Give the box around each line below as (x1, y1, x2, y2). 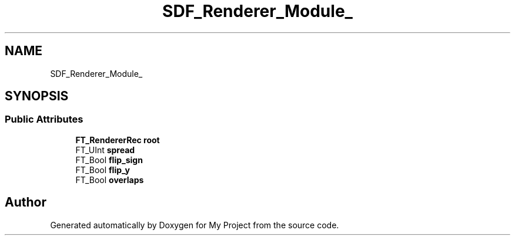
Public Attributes (5, 113, 83, 126)
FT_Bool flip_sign (75, 154, 143, 165)
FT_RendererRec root (75, 134, 160, 145)
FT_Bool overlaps (75, 174, 144, 185)
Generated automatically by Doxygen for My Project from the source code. (50, 219, 339, 230)
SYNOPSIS (5, 89, 69, 104)
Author (5, 195, 46, 210)
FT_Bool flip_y (75, 164, 131, 175)
